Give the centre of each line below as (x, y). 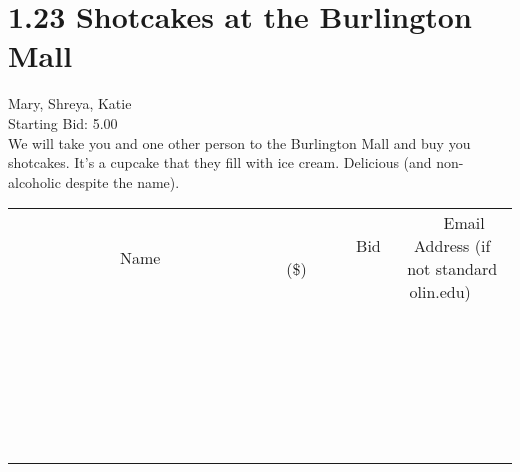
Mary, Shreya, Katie (70, 103)
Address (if (452, 246)
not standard (452, 269)
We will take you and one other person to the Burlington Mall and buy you (239, 142)
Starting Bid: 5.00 (63, 122)
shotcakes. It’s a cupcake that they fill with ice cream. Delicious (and (220, 162)
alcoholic (34, 181)
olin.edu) (440, 292)
